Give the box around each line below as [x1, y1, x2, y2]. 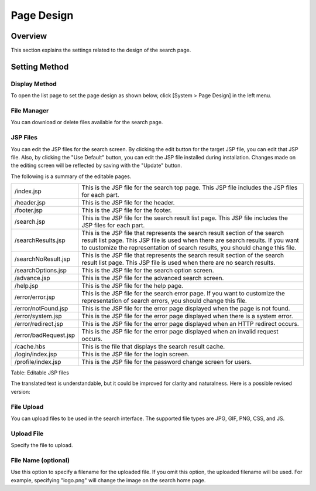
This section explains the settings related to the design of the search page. [11, 47, 191, 54]
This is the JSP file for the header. [81, 199, 175, 207]
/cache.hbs [14, 343, 46, 351]
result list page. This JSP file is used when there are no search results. [81, 258, 276, 267]
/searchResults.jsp [14, 236, 66, 244]
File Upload [11, 403, 44, 411]
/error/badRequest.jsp [14, 331, 75, 339]
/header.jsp [14, 199, 46, 207]
